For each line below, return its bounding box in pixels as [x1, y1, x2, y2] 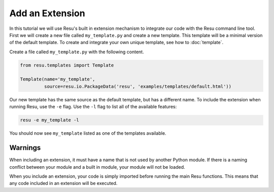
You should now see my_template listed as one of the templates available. [9, 130, 166, 136]
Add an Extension [9, 8, 86, 19]
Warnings [9, 143, 41, 152]
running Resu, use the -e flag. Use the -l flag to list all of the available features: [9, 104, 177, 110]
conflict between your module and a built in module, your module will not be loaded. [9, 164, 185, 170]
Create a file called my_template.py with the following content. [9, 49, 144, 55]
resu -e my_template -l [20, 117, 80, 123]
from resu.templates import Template [20, 62, 114, 68]
